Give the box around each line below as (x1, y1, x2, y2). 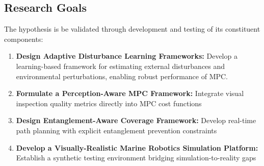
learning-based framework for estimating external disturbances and (16, 60, 225, 71)
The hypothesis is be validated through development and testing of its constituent (4, 23, 260, 34)
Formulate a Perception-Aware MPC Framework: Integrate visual (16, 88, 244, 99)
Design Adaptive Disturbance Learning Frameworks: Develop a (16, 51, 237, 61)
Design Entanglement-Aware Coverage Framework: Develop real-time (16, 115, 256, 126)
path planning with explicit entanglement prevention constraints (16, 125, 217, 135)
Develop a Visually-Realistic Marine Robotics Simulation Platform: (16, 142, 258, 153)
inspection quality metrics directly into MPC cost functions (16, 98, 202, 108)
